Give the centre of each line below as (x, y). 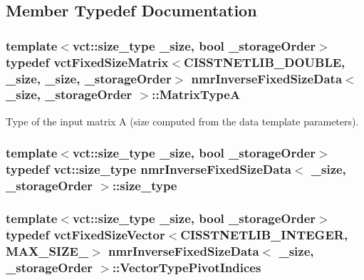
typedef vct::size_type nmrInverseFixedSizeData (149, 169)
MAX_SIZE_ (47, 250)
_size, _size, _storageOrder (89, 78)
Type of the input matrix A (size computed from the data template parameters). (182, 121)
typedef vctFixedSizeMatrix (87, 62)
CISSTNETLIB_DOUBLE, (265, 62)
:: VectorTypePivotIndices (187, 267)
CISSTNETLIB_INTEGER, (264, 234)
